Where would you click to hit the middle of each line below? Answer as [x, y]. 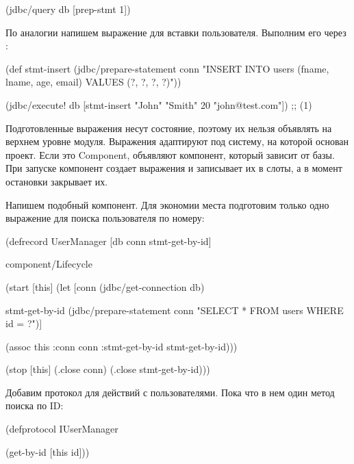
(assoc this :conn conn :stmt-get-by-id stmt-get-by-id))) [122, 346]
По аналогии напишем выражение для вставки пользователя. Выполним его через [176, 32]
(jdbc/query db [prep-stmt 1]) [68, 9]
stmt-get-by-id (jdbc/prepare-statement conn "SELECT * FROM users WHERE [175, 310]
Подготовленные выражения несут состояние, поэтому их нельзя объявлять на [169, 128]
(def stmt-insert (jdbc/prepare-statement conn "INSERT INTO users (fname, [167, 68]
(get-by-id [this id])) [48, 451]
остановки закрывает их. [57, 181]
